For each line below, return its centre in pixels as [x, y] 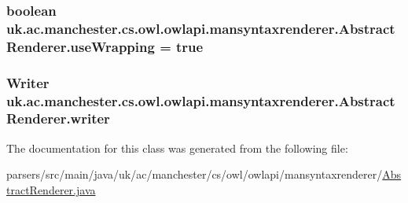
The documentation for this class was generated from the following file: [177, 148]
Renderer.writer [58, 118]
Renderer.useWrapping [81, 46]
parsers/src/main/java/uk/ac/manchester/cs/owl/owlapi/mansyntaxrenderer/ [195, 174]
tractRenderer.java [51, 189]
